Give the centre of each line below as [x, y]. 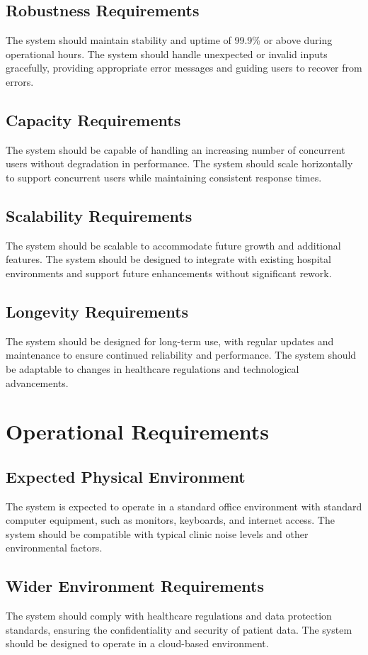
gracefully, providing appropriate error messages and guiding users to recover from [184, 68]
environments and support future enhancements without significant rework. [169, 273]
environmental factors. [54, 548]
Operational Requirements [137, 431]
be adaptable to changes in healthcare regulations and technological [153, 368]
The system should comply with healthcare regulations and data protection [169, 616]
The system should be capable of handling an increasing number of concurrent [176, 149]
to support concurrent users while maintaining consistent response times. [164, 177]
